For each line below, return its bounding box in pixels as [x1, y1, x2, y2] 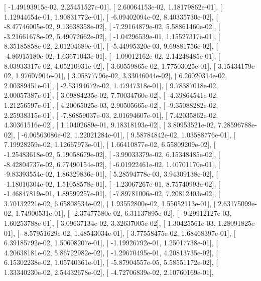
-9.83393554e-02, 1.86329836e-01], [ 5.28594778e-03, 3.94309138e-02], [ [4, 169, 218, 179]
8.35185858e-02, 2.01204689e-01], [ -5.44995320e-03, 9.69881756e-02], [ [4, 41, 218, 51]
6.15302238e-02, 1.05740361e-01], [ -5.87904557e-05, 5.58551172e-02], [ [4, 257, 218, 267]
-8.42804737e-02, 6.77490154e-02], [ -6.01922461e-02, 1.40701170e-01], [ [4, 159, 220, 169]
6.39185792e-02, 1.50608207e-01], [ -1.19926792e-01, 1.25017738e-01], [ [4, 237, 218, 248]
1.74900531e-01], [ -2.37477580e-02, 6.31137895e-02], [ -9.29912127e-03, [15, 208, 232, 218]
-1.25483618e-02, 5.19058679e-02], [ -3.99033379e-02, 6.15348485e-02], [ [4, 149, 220, 159]
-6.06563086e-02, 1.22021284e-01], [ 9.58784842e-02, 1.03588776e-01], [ [21, 129, 236, 139]
